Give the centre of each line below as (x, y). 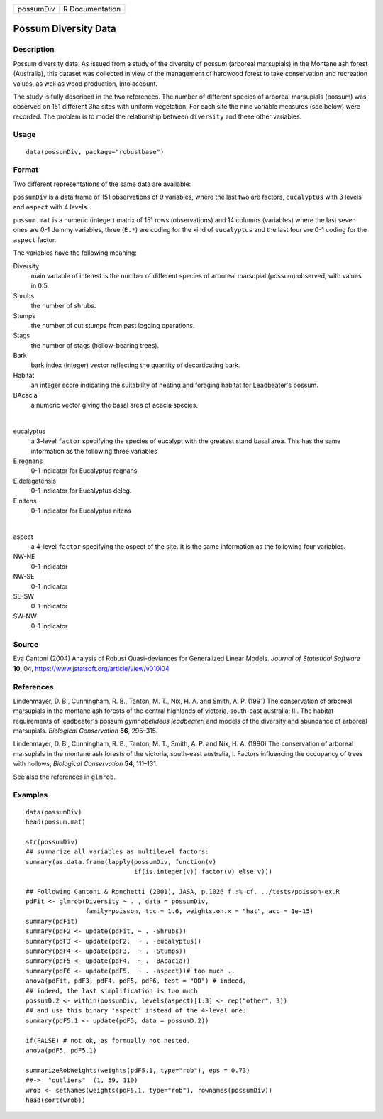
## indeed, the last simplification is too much (112, 991)
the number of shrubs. (63, 306)
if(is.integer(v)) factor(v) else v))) (203, 871)
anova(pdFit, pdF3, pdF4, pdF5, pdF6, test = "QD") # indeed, (136, 981)
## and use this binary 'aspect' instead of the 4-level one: (136, 1011)
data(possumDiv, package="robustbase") (95, 152)
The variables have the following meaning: (75, 253)
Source (26, 644)
